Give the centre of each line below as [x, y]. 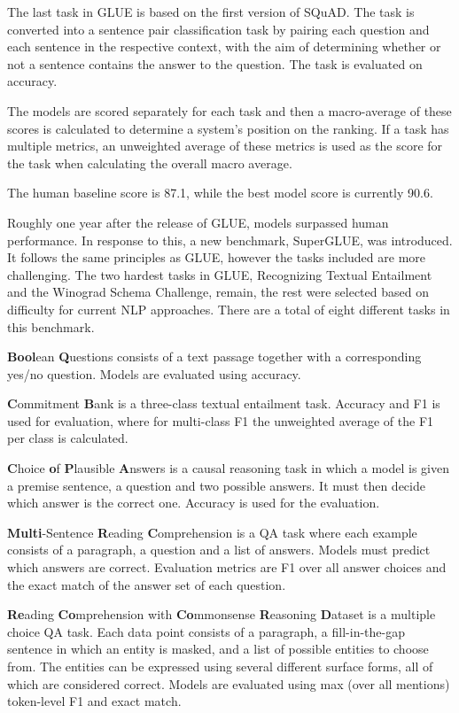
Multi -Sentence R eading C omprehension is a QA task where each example [212, 532]
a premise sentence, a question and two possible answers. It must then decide [216, 485]
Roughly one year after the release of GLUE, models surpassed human [198, 222]
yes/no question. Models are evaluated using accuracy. [154, 373]
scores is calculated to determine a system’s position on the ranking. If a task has [228, 128]
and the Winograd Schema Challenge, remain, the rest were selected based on [218, 292]
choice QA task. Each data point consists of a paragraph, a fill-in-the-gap [206, 631]
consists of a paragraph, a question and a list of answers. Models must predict [219, 550]
